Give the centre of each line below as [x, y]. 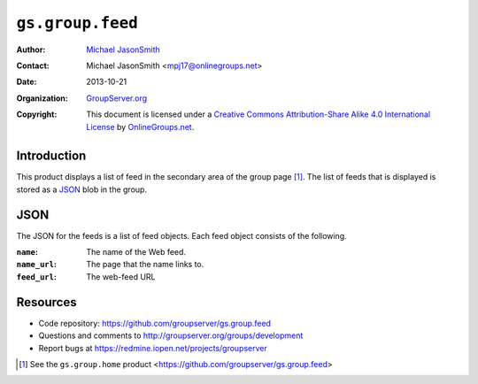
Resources [46, 302]
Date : [27, 82]
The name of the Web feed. [136, 252]
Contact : [33, 65]
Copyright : [37, 114]
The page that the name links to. [145, 265]
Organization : [42, 98]
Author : [31, 50]
